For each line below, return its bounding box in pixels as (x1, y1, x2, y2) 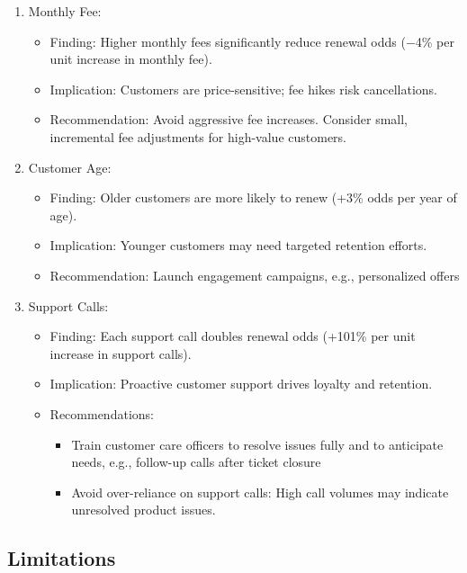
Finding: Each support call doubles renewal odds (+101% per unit (49, 327, 416, 345)
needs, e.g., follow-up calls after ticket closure (71, 452, 321, 471)
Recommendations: (49, 404, 154, 423)
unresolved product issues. (71, 500, 216, 519)
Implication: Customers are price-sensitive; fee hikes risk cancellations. (49, 79, 437, 98)
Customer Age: (28, 157, 112, 176)
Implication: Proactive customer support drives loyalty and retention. (49, 374, 433, 393)
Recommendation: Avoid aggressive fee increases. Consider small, (49, 110, 408, 129)
